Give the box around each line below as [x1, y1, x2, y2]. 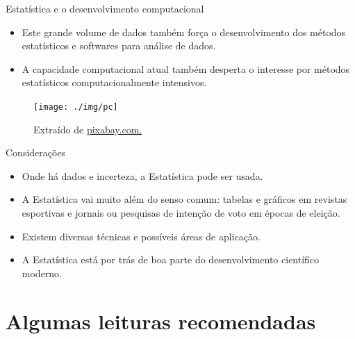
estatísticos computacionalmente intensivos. [22, 75, 207, 90]
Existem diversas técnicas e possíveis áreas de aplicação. [22, 229, 261, 243]
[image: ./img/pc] [33, 101, 118, 112]
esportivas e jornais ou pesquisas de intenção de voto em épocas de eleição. [22, 206, 340, 220]
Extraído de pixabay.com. [33, 122, 142, 136]
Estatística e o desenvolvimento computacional [6, 1, 204, 15]
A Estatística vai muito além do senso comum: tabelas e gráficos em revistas [22, 192, 347, 206]
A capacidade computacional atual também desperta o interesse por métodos [22, 61, 350, 76]
